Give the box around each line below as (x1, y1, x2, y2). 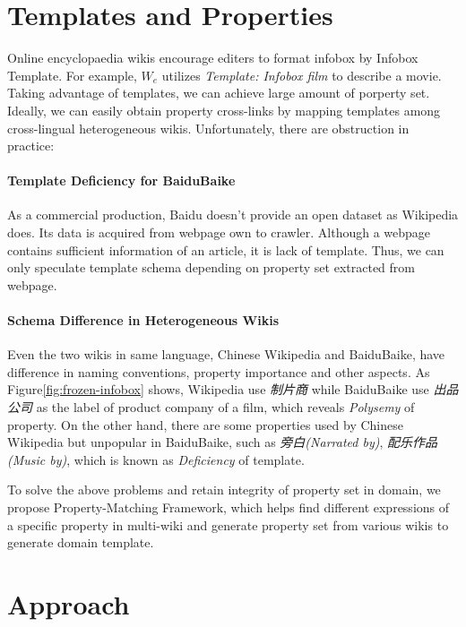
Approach (7, 585, 130, 622)
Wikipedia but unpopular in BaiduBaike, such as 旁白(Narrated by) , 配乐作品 (7, 433, 437, 451)
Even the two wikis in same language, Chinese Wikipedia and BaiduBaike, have (7, 345, 445, 364)
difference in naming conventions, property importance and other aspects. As (7, 362, 430, 381)
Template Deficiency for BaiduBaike (7, 171, 236, 190)
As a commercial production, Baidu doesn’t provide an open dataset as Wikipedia (7, 205, 459, 224)
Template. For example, (7, 65, 137, 84)
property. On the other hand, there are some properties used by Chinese (7, 415, 403, 434)
